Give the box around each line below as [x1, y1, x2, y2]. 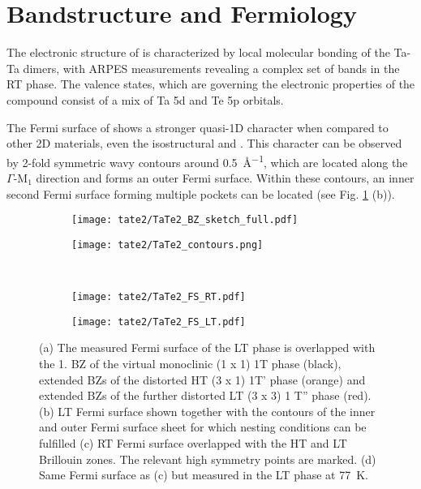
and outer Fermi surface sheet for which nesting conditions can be [39, 418, 367, 435]
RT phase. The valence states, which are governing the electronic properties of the [6, 75, 415, 92]
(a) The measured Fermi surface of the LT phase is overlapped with [39, 339, 376, 356]
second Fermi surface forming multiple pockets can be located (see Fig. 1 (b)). [6, 185, 395, 202]
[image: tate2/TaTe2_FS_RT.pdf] [71, 291, 246, 303]
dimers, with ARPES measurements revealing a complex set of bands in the [23, 59, 400, 76]
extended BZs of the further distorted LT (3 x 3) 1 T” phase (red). [39, 387, 372, 404]
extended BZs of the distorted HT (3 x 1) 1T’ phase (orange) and [39, 371, 366, 388]
